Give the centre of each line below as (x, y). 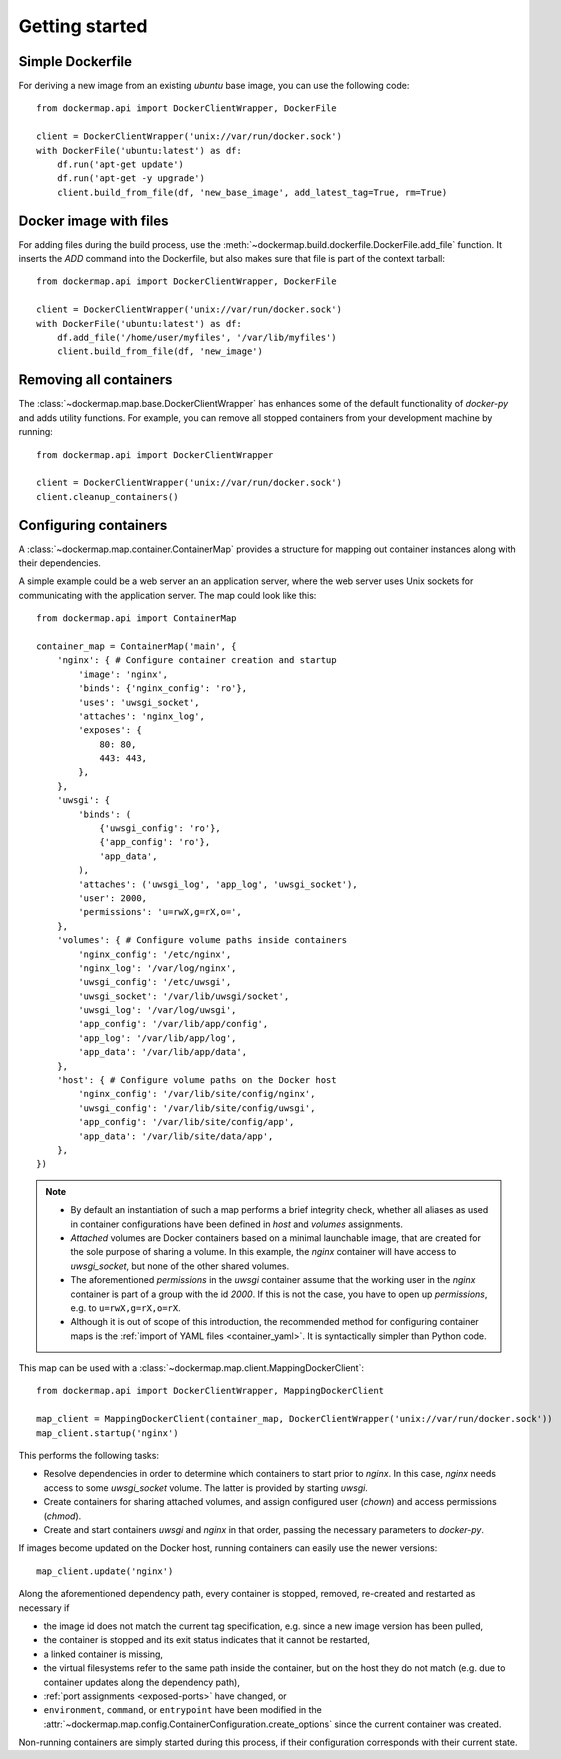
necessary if (44, 1607)
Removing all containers (95, 380)
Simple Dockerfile (75, 61)
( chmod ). (62, 1516)
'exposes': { (110, 730)
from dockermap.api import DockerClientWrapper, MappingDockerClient (210, 1391)
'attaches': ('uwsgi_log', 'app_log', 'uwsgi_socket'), (218, 884)
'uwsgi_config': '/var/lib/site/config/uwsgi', (197, 1108)
